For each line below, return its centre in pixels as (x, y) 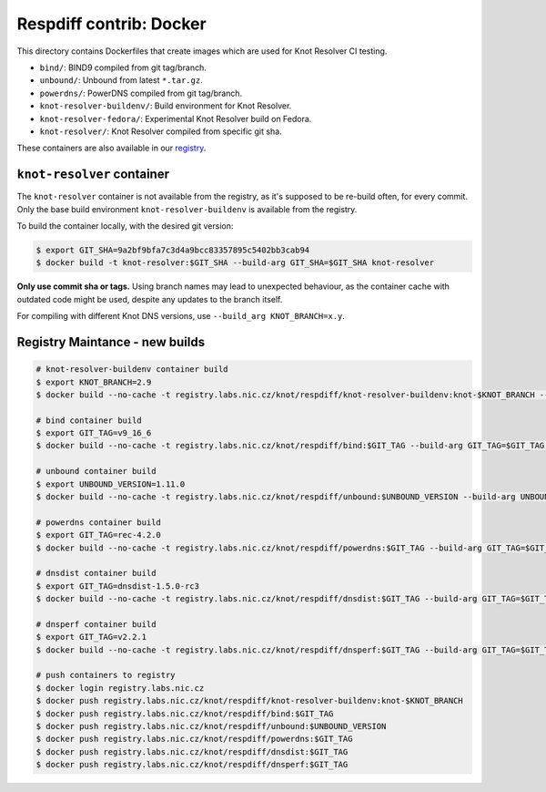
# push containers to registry (106, 675)
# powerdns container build (98, 522)
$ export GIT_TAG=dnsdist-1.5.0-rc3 (118, 586)
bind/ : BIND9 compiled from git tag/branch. (123, 67)
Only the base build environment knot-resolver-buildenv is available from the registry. (187, 209)
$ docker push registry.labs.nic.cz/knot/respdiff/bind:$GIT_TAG (185, 714)
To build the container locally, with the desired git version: (125, 226)
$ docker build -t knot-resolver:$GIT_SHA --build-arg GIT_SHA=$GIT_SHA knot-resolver (235, 263)
